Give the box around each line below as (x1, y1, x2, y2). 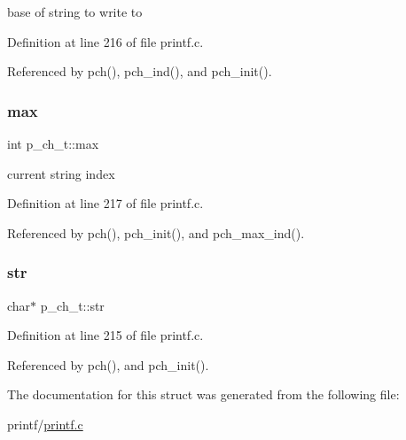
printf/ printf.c (7, 414, 83, 433)
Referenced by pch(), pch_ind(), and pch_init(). (7, 62, 272, 81)
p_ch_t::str (40, 296, 105, 314)
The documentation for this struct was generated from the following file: (7, 385, 400, 404)
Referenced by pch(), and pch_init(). (7, 355, 209, 374)
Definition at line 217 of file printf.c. (7, 194, 204, 212)
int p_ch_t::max (7, 135, 99, 152)
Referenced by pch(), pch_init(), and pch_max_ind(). (7, 223, 305, 242)
